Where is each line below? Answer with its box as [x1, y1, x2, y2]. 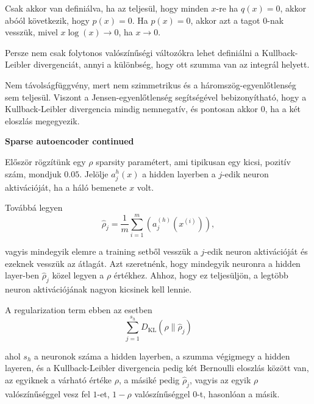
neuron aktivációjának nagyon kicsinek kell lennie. [5, 282, 192, 295]
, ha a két [265, 102, 301, 115]
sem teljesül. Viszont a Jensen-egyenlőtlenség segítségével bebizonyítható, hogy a [5, 90, 307, 103]
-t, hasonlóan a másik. [197, 387, 280, 400]
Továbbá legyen [5, 201, 63, 214]
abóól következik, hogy [5, 13, 90, 26]
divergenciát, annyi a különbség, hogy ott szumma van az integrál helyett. [33, 58, 310, 71]
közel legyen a [52, 269, 104, 282]
